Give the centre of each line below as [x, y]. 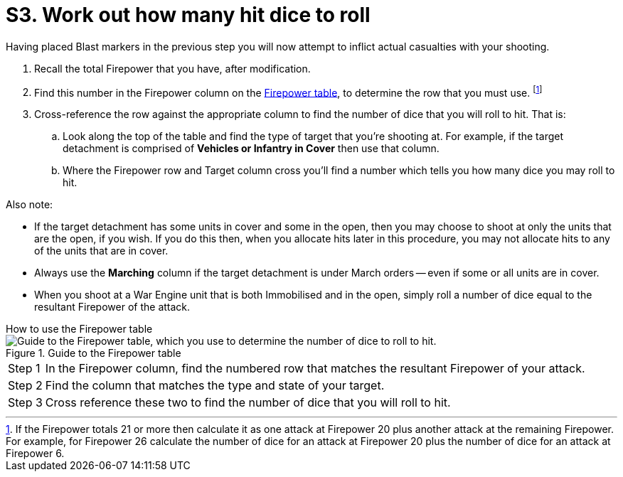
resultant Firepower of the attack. [112, 307]
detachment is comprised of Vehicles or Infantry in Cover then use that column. [251, 149]
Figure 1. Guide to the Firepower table [94, 353]
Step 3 [25, 403]
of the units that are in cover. [101, 251]
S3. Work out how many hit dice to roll [188, 15]
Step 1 [24, 369]
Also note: [30, 205]
